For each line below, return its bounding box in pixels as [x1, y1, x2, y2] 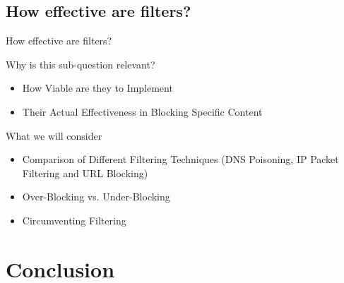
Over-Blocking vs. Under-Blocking [22, 189, 170, 204]
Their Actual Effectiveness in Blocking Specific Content [22, 104, 263, 119]
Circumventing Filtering [22, 212, 126, 227]
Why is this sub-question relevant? [6, 56, 155, 71]
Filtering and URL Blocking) [22, 165, 148, 180]
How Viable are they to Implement [22, 80, 173, 95]
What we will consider [6, 128, 102, 143]
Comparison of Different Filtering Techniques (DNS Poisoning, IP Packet [22, 152, 339, 167]
